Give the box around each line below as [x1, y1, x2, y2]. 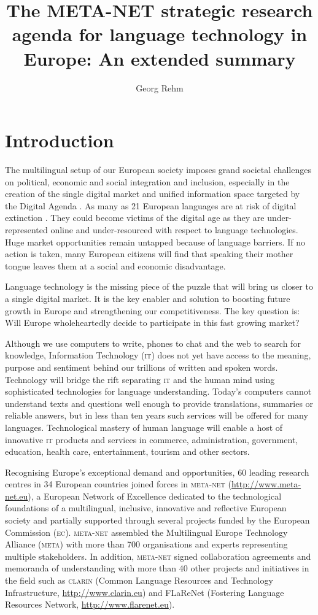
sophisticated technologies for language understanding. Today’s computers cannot [5, 385, 312, 398]
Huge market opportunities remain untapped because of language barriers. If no [5, 235, 305, 248]
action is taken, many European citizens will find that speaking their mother [5, 247, 293, 260]
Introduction [5, 128, 114, 153]
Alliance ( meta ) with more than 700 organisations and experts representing [5, 538, 288, 551]
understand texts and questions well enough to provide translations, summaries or [5, 396, 314, 409]
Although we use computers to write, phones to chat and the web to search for [5, 336, 301, 349]
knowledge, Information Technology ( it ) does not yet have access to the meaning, [5, 349, 311, 362]
